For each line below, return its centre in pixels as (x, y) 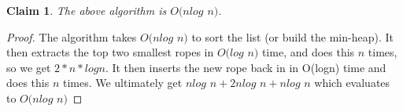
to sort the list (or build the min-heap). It (292, 36)
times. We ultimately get (122, 83)
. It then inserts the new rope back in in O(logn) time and (246, 67)
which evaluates (352, 83)
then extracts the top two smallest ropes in (110, 52)
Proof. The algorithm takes (72, 36)
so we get (29, 67)
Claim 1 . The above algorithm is (87, 10)
